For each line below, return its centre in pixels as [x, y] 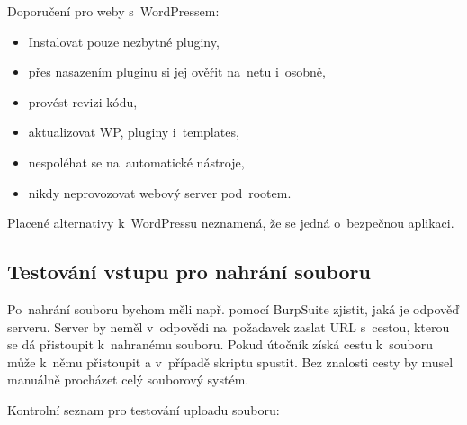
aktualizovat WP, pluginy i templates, [134, 132]
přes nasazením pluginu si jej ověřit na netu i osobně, [177, 72]
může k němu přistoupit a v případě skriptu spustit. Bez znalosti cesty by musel [230, 362]
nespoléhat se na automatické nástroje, [136, 162]
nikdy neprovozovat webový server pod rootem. [160, 192]
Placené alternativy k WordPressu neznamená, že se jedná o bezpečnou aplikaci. [231, 223]
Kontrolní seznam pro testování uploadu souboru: [144, 409]
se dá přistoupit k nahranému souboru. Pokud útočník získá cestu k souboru [220, 344]
